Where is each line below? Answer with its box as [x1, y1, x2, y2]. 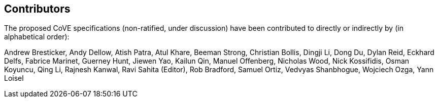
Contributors [4, 3, 71, 15]
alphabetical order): [4, 32, 70, 41]
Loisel [4, 74, 24, 83]
